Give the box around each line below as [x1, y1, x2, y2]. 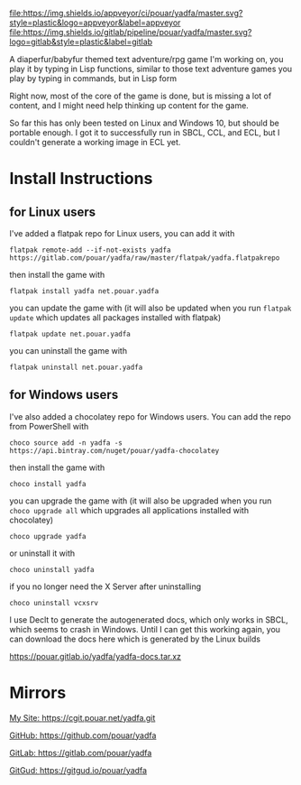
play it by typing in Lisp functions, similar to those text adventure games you [9, 63, 293, 74]
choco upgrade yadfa [9, 531, 87, 540]
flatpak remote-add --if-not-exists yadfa [9, 245, 171, 254]
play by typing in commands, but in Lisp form [9, 73, 178, 84]
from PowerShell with [9, 420, 89, 431]
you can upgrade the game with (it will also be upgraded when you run [9, 495, 272, 506]
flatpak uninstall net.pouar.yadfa [9, 363, 143, 372]
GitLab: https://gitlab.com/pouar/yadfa [9, 747, 152, 758]
